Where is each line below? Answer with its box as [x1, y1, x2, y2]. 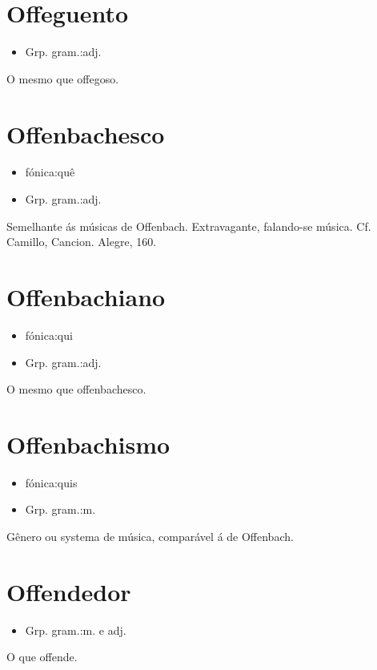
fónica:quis [25, 474, 78, 490]
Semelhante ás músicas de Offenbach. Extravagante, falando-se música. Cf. [6, 217, 371, 234]
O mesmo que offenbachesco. [6, 381, 146, 398]
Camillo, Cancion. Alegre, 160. [6, 233, 157, 250]
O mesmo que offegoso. [6, 70, 119, 87]
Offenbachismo [6, 427, 170, 460]
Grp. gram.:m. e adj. [25, 621, 126, 638]
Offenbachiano [6, 281, 166, 313]
